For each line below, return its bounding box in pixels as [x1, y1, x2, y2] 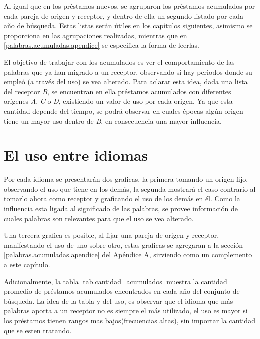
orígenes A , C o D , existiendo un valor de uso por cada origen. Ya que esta [4, 96, 233, 106]
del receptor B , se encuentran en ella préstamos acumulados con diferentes [4, 86, 231, 96]
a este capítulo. [4, 259, 50, 269]
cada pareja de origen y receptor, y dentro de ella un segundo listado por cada [4, 10, 244, 21]
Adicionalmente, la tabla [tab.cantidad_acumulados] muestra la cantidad [4, 276, 227, 286]
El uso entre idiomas [4, 145, 148, 165]
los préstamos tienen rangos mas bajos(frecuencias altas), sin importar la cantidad [4, 315, 255, 325]
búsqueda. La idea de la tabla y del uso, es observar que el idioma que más [4, 295, 233, 306]
